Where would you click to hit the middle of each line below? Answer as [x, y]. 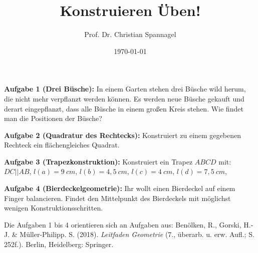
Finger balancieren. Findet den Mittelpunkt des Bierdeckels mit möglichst [117, 198]
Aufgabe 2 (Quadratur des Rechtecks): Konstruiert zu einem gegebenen [122, 135]
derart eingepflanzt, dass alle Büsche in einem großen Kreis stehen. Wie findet [124, 108]
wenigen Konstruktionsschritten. [54, 208]
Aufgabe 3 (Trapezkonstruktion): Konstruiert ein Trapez [98, 161]
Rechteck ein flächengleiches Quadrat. [62, 145]
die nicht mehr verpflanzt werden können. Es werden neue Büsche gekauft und [124, 98]
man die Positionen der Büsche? [53, 118]
